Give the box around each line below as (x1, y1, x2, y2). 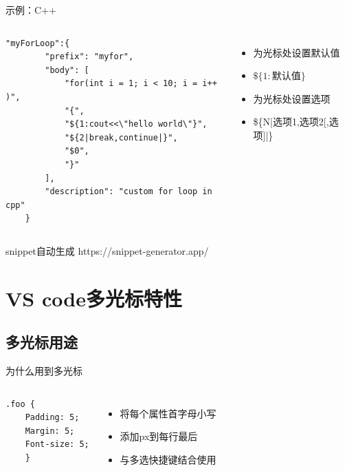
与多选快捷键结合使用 (120, 452, 216, 466)
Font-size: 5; (25, 439, 89, 450)
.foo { (5, 399, 35, 409)
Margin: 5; (25, 426, 75, 436)
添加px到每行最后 (120, 429, 198, 443)
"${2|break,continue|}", (64, 132, 178, 143)
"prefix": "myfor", (45, 52, 134, 62)
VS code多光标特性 (5, 284, 182, 312)
